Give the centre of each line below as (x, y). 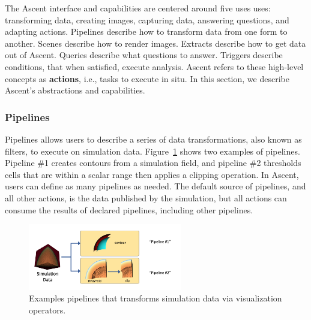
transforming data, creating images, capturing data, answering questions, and (147, 19)
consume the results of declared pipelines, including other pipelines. (129, 209)
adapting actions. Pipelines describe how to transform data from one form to (146, 31)
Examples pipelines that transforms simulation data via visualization (155, 298)
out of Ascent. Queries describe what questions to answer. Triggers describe (144, 55)
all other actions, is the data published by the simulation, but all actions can (146, 197)
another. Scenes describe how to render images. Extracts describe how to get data (155, 43)
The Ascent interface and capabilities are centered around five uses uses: (138, 8)
